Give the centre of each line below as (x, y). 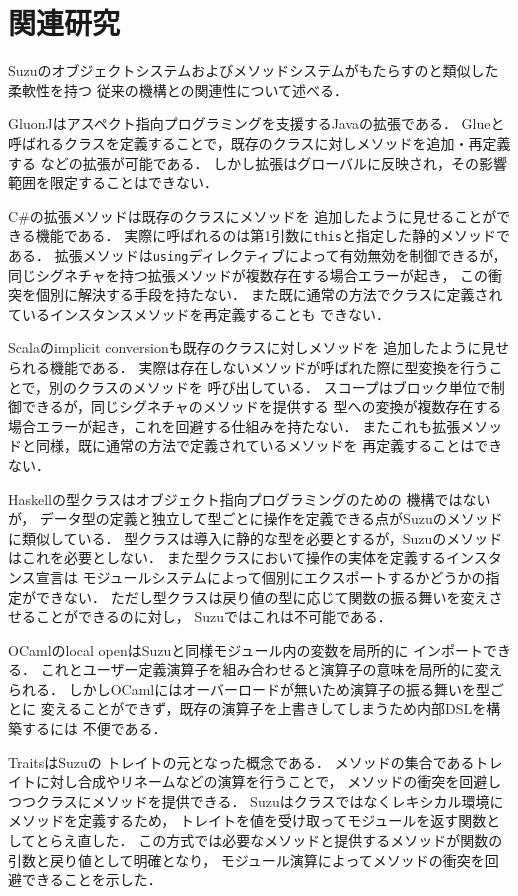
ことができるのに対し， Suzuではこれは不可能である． (213, 616)
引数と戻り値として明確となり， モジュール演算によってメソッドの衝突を (246, 859)
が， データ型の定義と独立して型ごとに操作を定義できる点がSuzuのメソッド (255, 518)
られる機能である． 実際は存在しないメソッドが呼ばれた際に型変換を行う (248, 366)
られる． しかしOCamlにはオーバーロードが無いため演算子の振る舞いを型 (249, 688)
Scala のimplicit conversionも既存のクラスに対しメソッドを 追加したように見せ (259, 347)
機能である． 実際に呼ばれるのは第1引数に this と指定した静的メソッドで (272, 235)
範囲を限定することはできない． (113, 182)
